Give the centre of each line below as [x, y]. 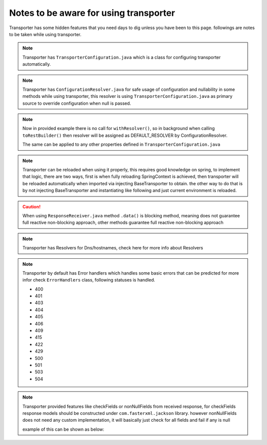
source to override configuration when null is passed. [77, 103]
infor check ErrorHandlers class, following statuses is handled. [89, 280]
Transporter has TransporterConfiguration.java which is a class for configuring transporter [122, 57]
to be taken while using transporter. [45, 34]
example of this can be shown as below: [64, 429]
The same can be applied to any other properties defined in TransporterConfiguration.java [121, 144]
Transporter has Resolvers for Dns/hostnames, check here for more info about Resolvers [113, 248]
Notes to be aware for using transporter [92, 13]
